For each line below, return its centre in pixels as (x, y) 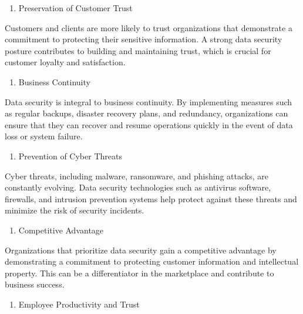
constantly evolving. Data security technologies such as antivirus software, (138, 187)
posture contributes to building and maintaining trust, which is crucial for (138, 50)
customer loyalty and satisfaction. (65, 62)
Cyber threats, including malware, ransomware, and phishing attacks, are (137, 176)
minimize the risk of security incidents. (75, 210)
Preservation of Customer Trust (75, 8)
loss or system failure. (44, 136)
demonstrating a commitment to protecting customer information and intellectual (152, 261)
